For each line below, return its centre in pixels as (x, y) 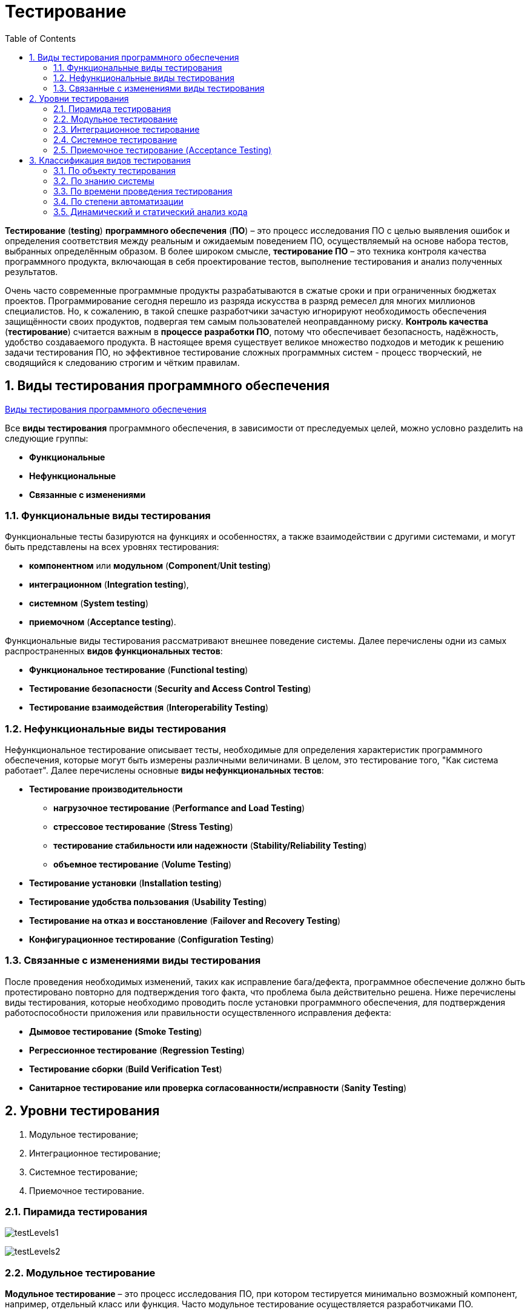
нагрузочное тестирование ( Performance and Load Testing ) (179, 808)
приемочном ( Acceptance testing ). (103, 622)
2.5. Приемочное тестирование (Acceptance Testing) (163, 150)
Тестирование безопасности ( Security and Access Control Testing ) (170, 689)
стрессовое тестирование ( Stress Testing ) (143, 827)
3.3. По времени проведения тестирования (143, 191)
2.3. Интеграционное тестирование (127, 129)
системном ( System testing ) (89, 603)
